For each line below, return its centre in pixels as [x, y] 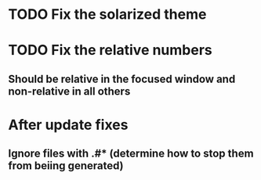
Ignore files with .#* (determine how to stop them [131, 154]
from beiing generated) [66, 166]
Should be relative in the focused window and [122, 79]
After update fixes [68, 125]
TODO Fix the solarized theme [107, 14]
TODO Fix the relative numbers [111, 50]
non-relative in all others [69, 91]
